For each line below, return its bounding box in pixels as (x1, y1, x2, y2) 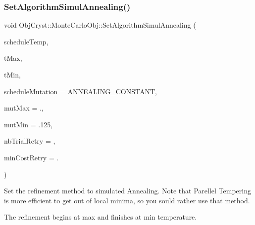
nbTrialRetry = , (4, 136, 55, 146)
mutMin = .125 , (4, 119, 53, 129)
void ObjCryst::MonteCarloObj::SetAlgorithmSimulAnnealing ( (4, 20, 196, 30)
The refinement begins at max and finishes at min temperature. (4, 212, 197, 222)
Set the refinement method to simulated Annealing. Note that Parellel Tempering (4, 186, 251, 196)
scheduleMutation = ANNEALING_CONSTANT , (4, 86, 157, 96)
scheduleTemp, (4, 36, 49, 46)
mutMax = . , (4, 103, 44, 113)
